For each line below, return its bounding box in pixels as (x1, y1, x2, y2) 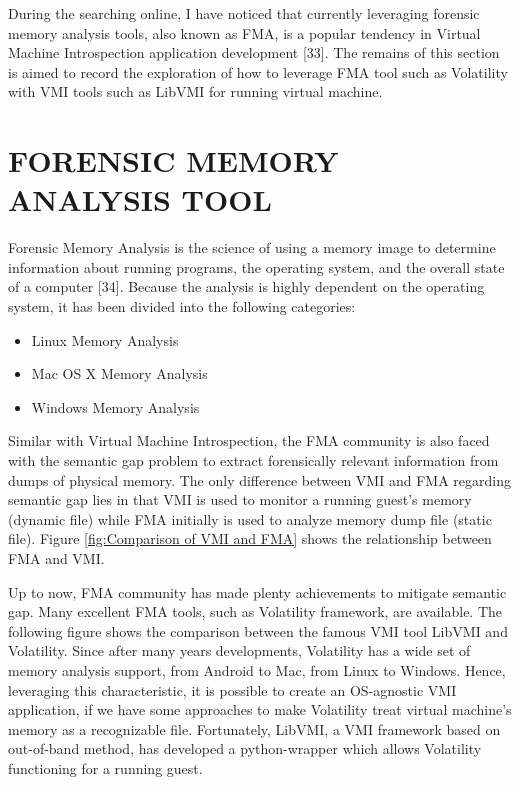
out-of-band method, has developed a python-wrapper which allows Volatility (8, 738, 482, 759)
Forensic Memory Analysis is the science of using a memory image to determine (8, 237, 496, 258)
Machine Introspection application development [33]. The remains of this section (8, 42, 500, 63)
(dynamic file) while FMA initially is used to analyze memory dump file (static (8, 508, 492, 529)
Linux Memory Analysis (31, 329, 179, 350)
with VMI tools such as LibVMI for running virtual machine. (8, 81, 383, 102)
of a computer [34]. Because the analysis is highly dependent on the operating (8, 276, 485, 297)
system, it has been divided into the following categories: (8, 296, 356, 317)
